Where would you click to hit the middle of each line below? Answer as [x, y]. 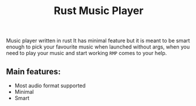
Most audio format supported [50, 86]
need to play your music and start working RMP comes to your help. [87, 53]
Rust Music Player [99, 11]
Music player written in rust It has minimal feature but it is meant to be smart [98, 41]
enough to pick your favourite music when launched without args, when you [98, 47]
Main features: [33, 71]
